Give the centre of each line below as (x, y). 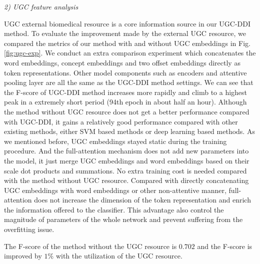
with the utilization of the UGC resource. (119, 256)
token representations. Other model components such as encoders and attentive (125, 72)
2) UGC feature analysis (41, 6)
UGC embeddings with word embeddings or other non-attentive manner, (115, 190)
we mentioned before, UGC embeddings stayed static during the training (115, 141)
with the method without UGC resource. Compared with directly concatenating (126, 180)
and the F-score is (225, 246)
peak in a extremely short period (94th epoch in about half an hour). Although (125, 102)
